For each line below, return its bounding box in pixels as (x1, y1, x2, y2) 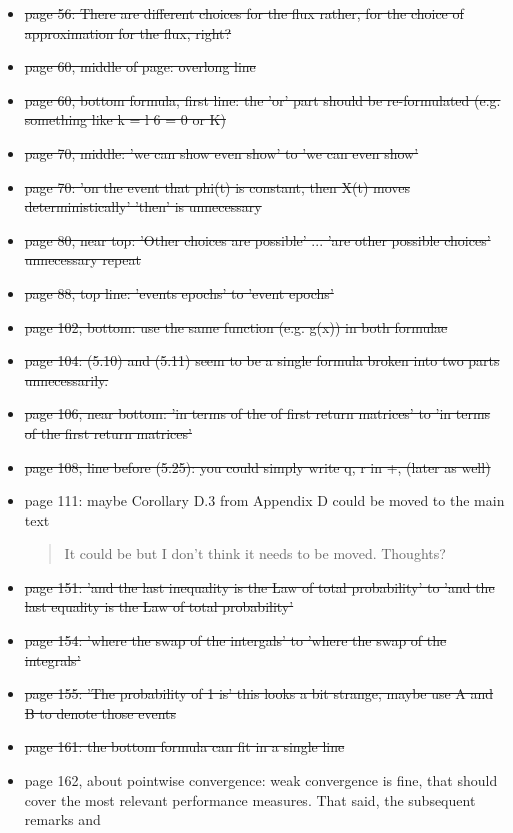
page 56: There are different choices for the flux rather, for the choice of (24, 3, 464, 23)
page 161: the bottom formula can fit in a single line (24, 736, 345, 757)
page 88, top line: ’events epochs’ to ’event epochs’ (24, 282, 334, 303)
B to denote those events (24, 702, 176, 723)
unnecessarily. (24, 369, 109, 390)
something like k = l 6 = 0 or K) (24, 109, 226, 130)
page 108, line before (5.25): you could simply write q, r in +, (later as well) (24, 456, 491, 477)
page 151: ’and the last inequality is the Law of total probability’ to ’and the (24, 576, 495, 597)
